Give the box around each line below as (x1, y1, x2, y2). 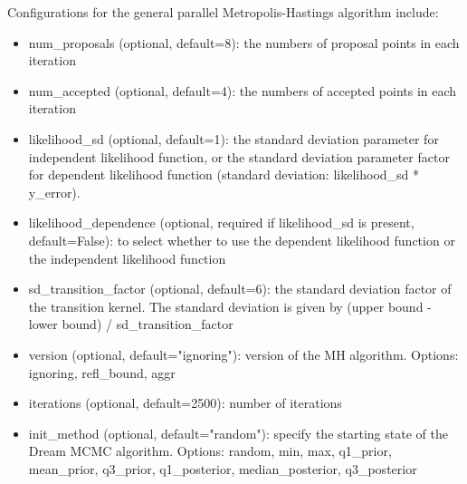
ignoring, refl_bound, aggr (28, 363, 176, 382)
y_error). (28, 182, 81, 201)
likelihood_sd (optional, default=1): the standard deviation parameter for (28, 129, 439, 148)
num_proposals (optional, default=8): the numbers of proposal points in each (28, 33, 460, 52)
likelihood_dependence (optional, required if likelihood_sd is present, (28, 213, 415, 232)
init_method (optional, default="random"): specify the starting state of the (28, 423, 448, 442)
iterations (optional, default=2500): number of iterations (28, 393, 342, 412)
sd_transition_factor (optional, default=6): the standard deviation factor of (28, 279, 452, 298)
